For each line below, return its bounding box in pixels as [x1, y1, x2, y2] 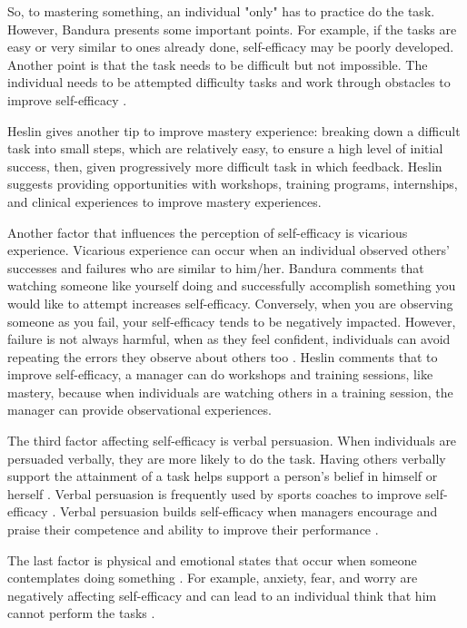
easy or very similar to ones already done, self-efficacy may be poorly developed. [7, 37, 454, 56]
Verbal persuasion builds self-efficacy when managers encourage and [59, 502, 438, 521]
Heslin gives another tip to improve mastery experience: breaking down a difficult [7, 121, 461, 140]
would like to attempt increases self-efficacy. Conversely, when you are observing [7, 293, 453, 312]
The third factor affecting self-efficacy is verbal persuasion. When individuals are [7, 431, 457, 450]
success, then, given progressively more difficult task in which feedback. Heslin [7, 156, 442, 175]
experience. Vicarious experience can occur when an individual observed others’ [7, 240, 450, 260]
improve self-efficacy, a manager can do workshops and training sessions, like [7, 365, 433, 384]
